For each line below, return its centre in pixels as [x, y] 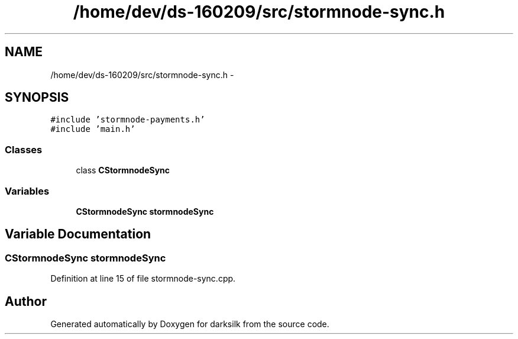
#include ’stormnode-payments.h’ [128, 120]
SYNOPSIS [37, 98]
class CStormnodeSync [123, 170]
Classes [24, 149]
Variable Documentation [78, 234]
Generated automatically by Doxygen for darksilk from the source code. [190, 324]
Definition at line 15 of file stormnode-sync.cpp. [143, 279]
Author [26, 301]
